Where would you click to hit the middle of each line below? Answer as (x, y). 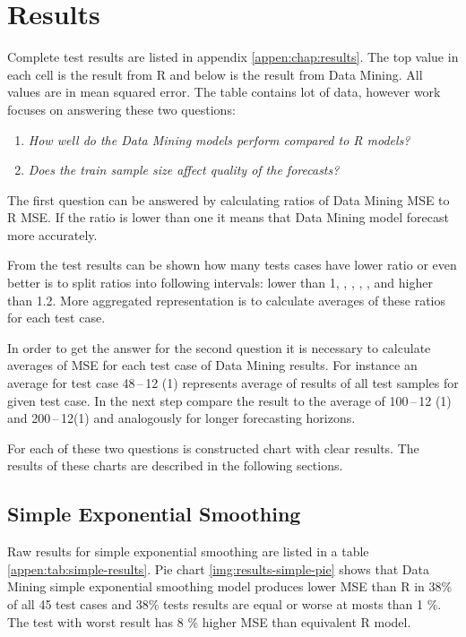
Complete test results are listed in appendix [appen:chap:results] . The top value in (233, 57)
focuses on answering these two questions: (121, 109)
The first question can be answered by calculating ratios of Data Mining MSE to (229, 199)
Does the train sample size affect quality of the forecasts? (184, 170)
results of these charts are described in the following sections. (175, 465)
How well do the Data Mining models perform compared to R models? (219, 139)
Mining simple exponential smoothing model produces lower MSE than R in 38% (230, 586)
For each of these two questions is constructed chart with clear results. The (213, 448)
